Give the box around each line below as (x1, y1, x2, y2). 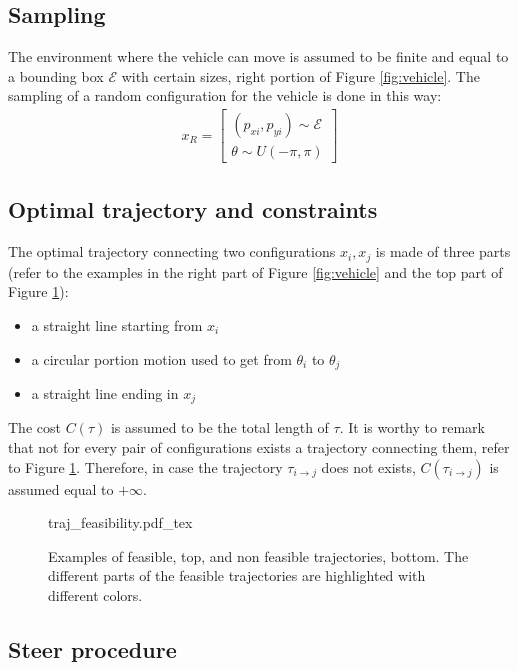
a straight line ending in (31, 382, 179, 403)
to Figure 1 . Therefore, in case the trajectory (8, 456, 283, 477)
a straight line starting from (31, 314, 203, 335)
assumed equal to (8, 478, 114, 499)
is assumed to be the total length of (110, 417, 329, 438)
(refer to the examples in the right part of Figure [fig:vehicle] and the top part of (8, 261, 503, 282)
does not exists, (321, 456, 416, 477)
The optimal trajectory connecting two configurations (8, 241, 336, 262)
